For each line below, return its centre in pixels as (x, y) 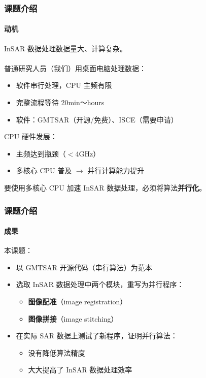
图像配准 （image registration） (78, 301)
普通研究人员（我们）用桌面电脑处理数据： (75, 68)
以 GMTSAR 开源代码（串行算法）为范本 (84, 267)
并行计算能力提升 (116, 170)
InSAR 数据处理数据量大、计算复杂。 (66, 48)
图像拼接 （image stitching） (73, 318)
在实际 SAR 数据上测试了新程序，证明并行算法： (97, 336)
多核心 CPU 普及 (44, 170)
